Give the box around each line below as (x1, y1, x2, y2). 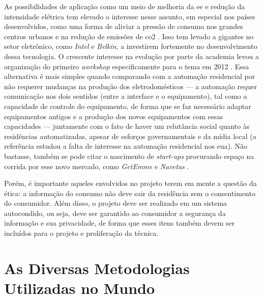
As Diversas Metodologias (4, 257, 190, 278)
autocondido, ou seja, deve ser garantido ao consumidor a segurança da (4, 207, 226, 218)
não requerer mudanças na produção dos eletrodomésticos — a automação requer (4, 80, 257, 91)
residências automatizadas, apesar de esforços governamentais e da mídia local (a (4, 130, 256, 141)
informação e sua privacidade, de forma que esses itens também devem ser (4, 218, 235, 228)
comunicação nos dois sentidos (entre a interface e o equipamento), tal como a (4, 91, 247, 101)
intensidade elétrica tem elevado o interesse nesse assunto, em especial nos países (4, 11, 255, 21)
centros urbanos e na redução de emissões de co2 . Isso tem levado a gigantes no (4, 31, 254, 41)
